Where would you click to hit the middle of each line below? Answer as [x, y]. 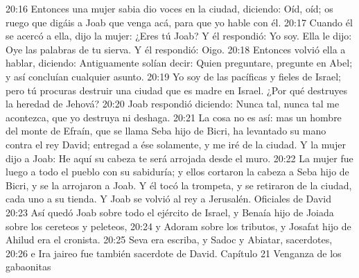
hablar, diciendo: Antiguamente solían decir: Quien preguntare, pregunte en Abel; [179, 63]
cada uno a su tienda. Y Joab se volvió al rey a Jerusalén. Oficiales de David [168, 199]
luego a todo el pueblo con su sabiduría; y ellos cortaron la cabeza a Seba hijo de [177, 172]
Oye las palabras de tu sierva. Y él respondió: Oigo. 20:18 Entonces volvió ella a [176, 49]
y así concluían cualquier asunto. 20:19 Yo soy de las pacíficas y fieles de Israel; [173, 76]
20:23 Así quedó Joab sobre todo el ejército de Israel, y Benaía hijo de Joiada [170, 212]
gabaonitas [28, 267]
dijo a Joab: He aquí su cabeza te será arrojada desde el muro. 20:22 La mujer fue [179, 158]
